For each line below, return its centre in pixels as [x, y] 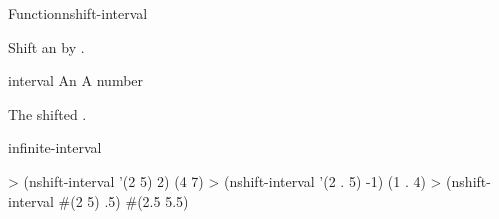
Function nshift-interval [78, 13]
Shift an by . [46, 46]
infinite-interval [55, 147]
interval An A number [76, 80]
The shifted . [47, 113]
